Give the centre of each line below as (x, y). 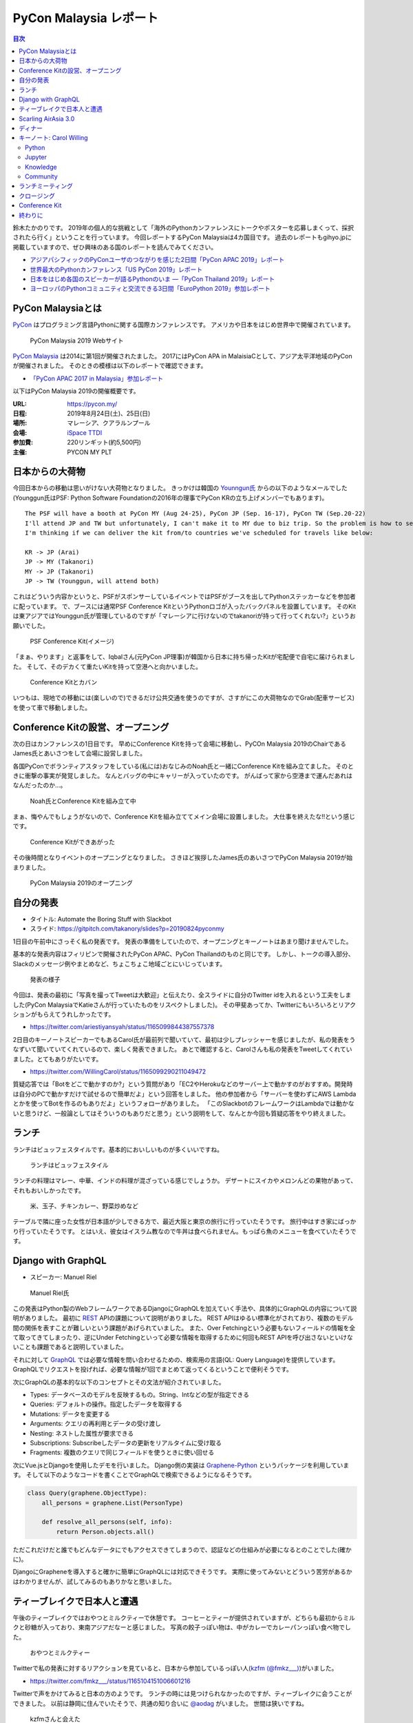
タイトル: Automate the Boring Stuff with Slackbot (101, 919)
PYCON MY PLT (90, 452)
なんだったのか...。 (40, 785)
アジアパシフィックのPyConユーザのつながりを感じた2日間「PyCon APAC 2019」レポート (157, 260)
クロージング (37, 196)
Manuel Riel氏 (50, 1293)
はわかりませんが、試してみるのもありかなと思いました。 (94, 1581)
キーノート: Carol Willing (54, 138)
